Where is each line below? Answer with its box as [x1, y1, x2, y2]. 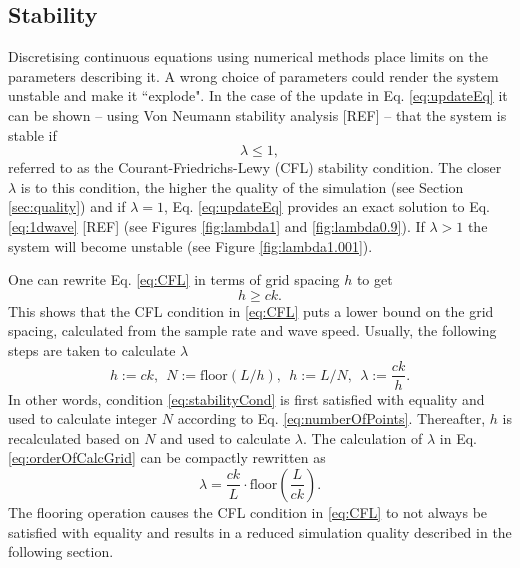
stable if [8, 124, 57, 145]
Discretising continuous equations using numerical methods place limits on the [8, 46, 488, 67]
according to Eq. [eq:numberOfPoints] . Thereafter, [177, 408, 486, 429]
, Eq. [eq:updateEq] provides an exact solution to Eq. [164, 196, 491, 217]
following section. [8, 541, 114, 562]
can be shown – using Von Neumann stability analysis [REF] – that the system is [8, 104, 507, 125]
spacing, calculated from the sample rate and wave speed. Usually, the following [8, 320, 497, 341]
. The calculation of [302, 427, 423, 448]
